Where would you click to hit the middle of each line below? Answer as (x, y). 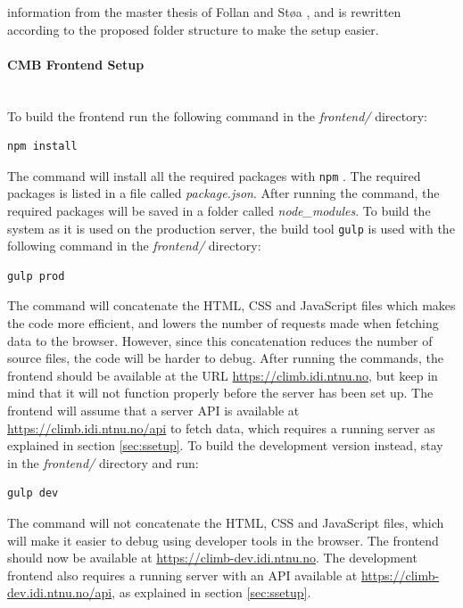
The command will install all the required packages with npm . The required (214, 175)
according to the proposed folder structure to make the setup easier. (193, 29)
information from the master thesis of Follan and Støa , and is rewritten (204, 12)
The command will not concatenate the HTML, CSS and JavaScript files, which (226, 522)
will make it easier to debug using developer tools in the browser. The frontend (223, 540)
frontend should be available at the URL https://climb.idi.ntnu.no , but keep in (223, 375)
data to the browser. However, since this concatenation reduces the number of (220, 340)
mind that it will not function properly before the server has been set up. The (220, 393)
